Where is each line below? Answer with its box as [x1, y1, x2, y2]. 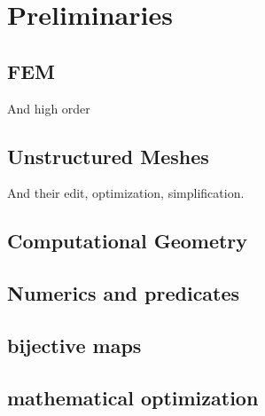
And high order [7, 98, 90, 117]
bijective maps [7, 331, 142, 358]
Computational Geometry [7, 227, 248, 255]
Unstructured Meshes [7, 142, 209, 169]
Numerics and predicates [7, 279, 240, 307]
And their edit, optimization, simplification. [7, 184, 245, 202]
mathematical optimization [7, 383, 259, 411]
